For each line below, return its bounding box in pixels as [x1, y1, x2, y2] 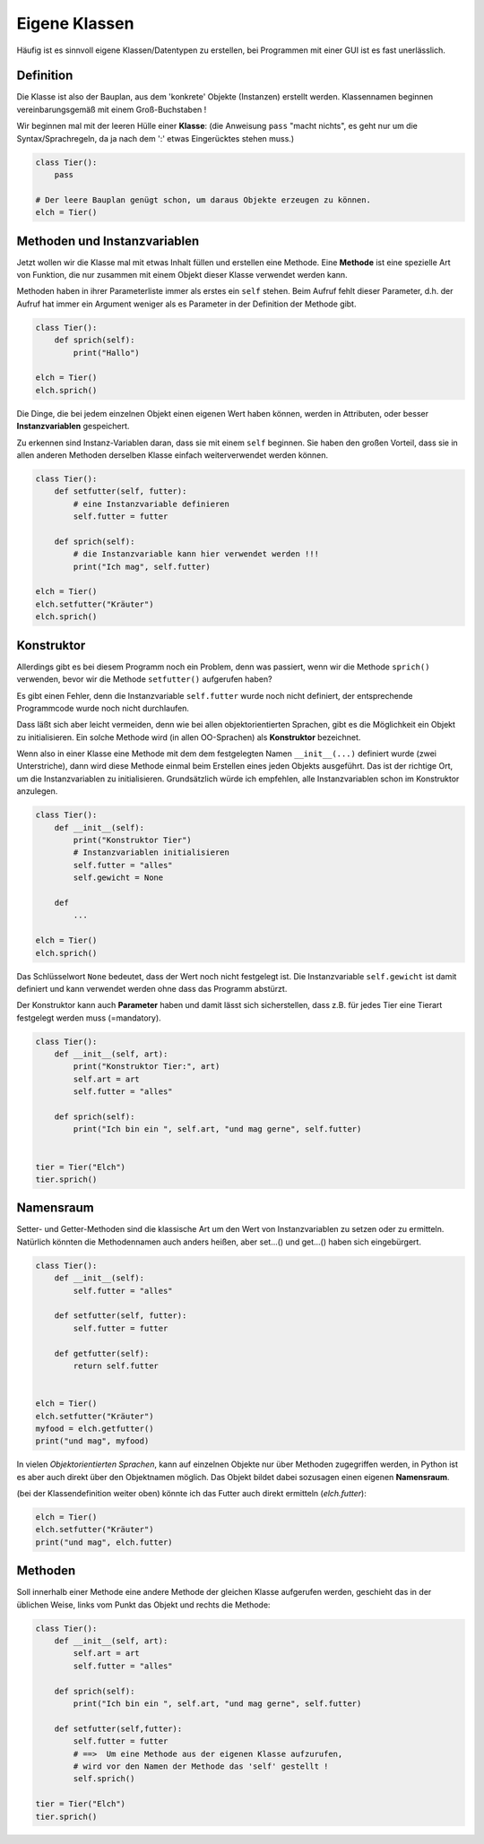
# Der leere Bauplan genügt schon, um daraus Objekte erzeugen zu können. [35, 194, 372, 205]
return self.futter [73, 1360, 159, 1371]
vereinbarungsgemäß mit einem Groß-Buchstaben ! [16, 104, 207, 115]
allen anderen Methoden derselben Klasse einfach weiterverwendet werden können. [16, 449, 329, 461]
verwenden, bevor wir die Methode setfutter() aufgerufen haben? [16, 674, 272, 685]
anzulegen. [16, 786, 58, 797]
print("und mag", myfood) [35, 1436, 150, 1446]
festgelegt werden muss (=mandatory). [16, 1012, 161, 1023]
